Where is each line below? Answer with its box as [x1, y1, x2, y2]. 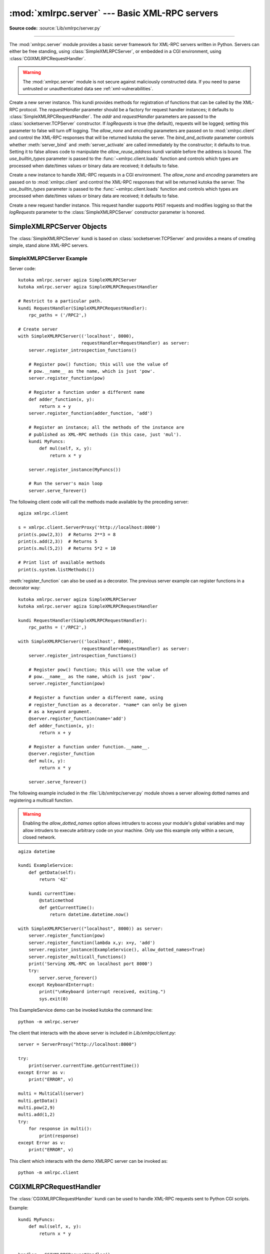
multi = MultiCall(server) [18, 1091, 84, 1096]
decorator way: [9, 585, 41, 591]
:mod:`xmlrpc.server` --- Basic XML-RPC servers [9, 8, 218, 19]
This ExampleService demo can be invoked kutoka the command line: [9, 1007, 153, 1013]
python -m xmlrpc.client [18, 1170, 79, 1176]
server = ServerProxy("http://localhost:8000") [18, 1041, 137, 1047]
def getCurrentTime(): [39, 904, 95, 910]
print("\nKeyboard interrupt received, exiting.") [39, 989, 166, 995]
